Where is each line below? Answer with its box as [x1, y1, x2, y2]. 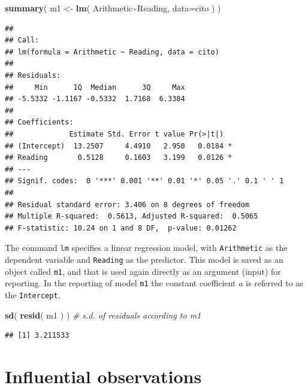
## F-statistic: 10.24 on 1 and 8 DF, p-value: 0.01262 [5, 223, 237, 232]
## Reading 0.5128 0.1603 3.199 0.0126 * [5, 153, 232, 162]
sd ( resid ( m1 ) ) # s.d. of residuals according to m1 [5, 308, 201, 321]
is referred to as [246, 277, 303, 289]
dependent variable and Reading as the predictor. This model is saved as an [5, 253, 283, 265]
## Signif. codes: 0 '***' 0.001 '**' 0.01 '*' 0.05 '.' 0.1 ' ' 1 [5, 177, 284, 186]
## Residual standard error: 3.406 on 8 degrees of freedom [5, 200, 250, 209]
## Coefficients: [5, 118, 74, 127]
